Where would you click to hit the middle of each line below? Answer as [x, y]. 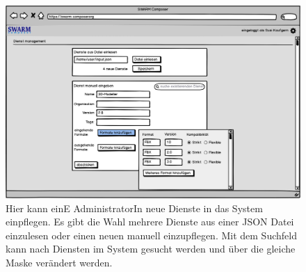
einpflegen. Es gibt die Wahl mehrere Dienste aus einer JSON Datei [150, 222]
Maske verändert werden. [59, 262]
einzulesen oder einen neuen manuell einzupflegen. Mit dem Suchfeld [151, 235]
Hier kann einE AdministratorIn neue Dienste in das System [134, 208]
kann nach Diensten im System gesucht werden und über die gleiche [151, 249]
